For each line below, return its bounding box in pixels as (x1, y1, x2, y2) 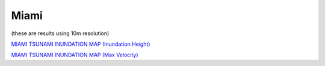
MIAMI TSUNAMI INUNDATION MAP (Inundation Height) (11, 40, 150, 48)
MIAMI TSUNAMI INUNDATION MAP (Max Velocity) (11, 51, 138, 59)
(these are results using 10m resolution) (11, 30, 110, 37)
